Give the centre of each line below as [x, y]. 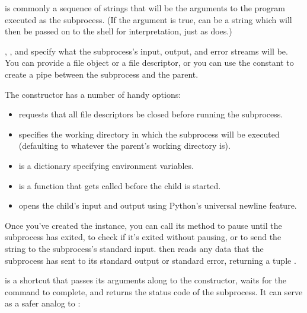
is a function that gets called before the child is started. [120, 185]
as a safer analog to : [43, 303]
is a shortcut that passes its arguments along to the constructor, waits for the [145, 280]
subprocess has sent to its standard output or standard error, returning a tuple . [151, 260]
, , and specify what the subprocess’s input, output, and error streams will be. [146, 51]
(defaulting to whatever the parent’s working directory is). [124, 146]
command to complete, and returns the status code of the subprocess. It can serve [154, 291]
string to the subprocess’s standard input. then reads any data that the [134, 248]
